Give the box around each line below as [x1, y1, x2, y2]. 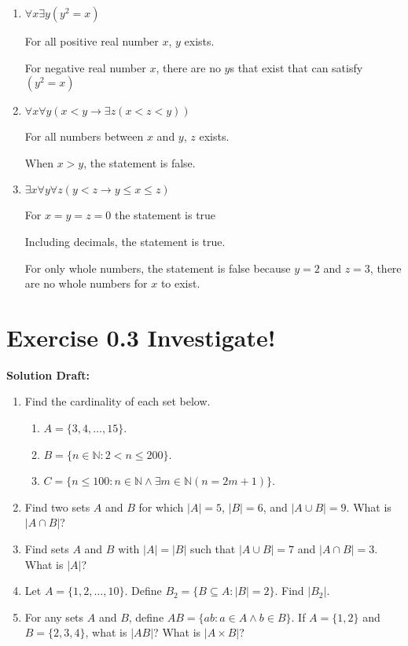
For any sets [24, 608, 84, 625]
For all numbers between [24, 128, 144, 145]
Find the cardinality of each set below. [24, 393, 211, 409]
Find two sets [24, 498, 90, 515]
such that [190, 541, 236, 557]
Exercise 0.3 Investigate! [6, 321, 276, 353]
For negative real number [24, 59, 146, 75]
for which [138, 498, 184, 515]
